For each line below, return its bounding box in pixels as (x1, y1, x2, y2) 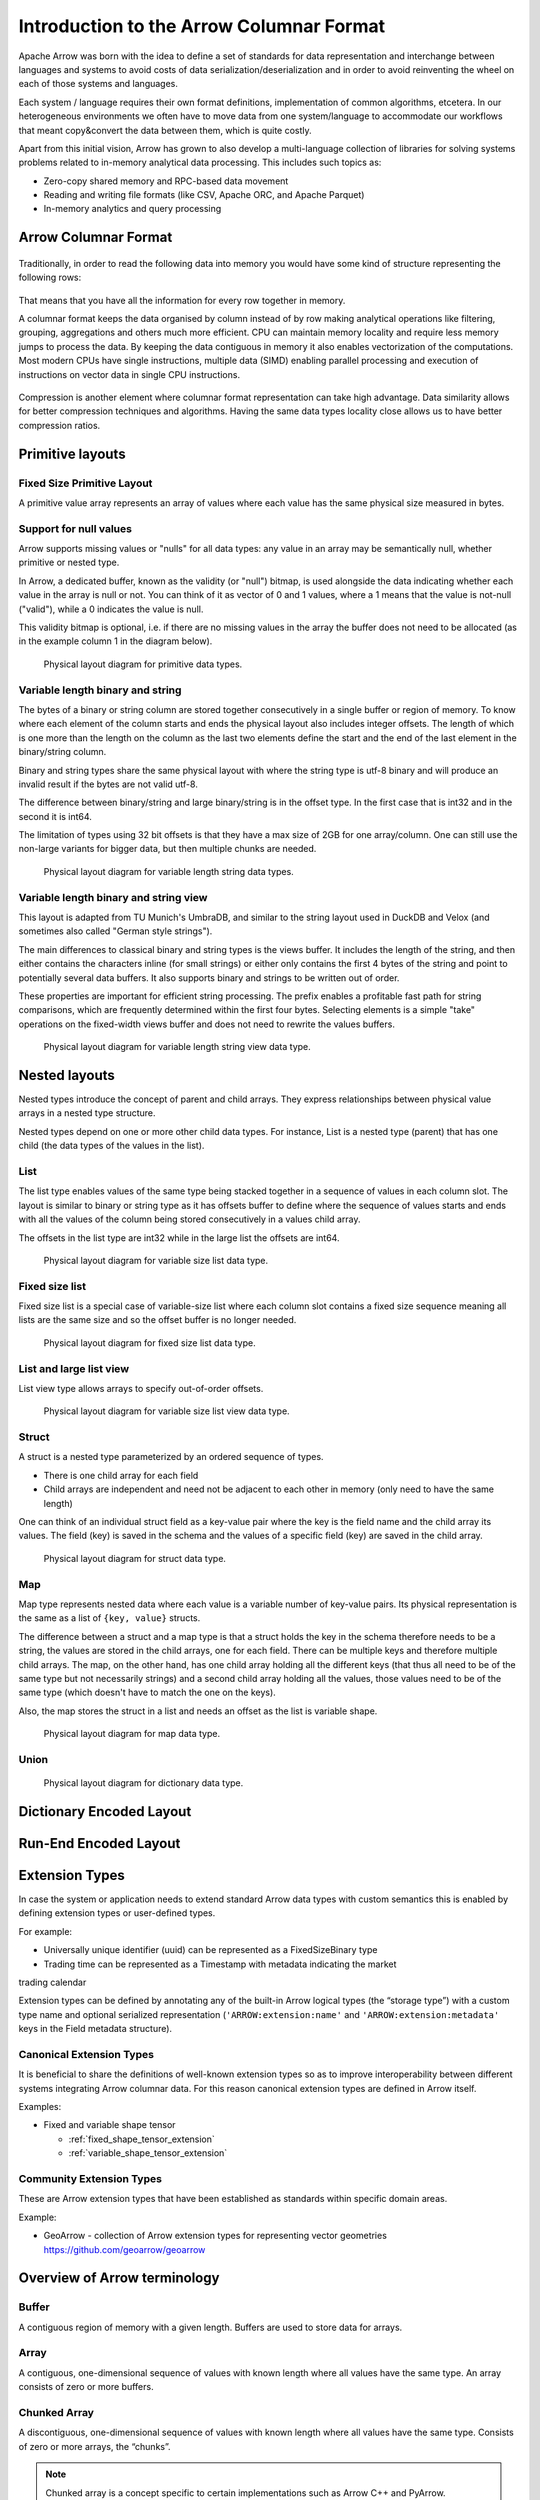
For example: (18, 1925, 73, 1937)
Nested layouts (18, 1066, 115, 1084)
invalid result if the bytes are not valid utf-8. (18, 778, 199, 790)
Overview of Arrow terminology (18, 2270, 220, 2287)
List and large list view (18, 1361, 130, 1375)
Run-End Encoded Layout (18, 1835, 181, 1852)
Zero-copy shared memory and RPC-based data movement (43, 175, 289, 187)
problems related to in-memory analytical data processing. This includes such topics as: (18, 156, 382, 169)
